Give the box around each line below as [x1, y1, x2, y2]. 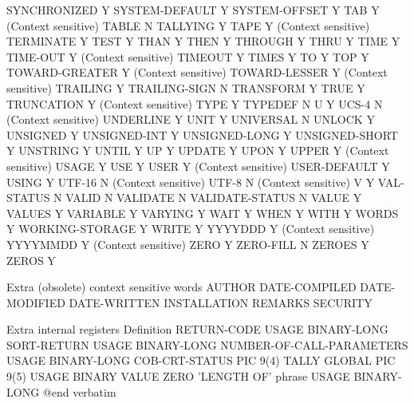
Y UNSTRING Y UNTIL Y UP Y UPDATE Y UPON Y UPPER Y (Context [6, 142, 389, 159]
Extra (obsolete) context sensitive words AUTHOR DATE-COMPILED [6, 279, 357, 295]
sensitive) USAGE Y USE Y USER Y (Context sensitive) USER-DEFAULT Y [6, 157, 390, 174]
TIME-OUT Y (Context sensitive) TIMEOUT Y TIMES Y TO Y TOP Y [6, 48, 369, 65]
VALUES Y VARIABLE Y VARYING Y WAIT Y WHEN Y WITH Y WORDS [6, 204, 399, 221]
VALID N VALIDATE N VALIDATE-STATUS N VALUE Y [65, 189, 362, 206]
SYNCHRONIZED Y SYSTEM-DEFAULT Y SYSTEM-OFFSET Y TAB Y [6, 2, 380, 18]
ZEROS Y [6, 251, 56, 268]
